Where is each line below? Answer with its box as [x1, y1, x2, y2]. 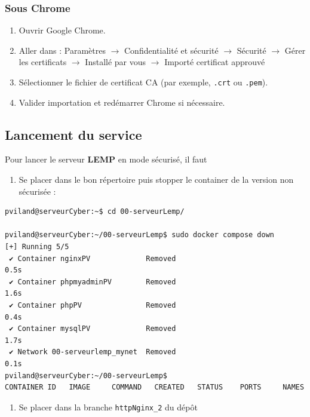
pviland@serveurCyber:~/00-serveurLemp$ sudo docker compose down [5, 231, 275, 240]
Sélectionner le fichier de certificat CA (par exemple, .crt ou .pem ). [19, 76, 268, 88]
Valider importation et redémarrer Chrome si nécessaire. [19, 96, 225, 108]
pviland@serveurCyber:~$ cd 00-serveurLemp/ [5, 207, 185, 216]
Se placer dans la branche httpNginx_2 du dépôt [19, 400, 198, 413]
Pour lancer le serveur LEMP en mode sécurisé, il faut [5, 153, 207, 165]
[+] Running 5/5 [5, 243, 69, 252]
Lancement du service [5, 125, 142, 143]
